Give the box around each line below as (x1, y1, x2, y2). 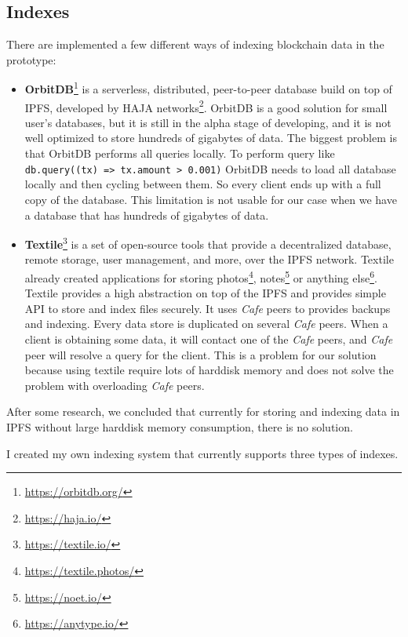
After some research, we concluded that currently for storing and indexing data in (6, 403, 400, 420)
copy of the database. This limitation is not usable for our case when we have (24, 191, 397, 207)
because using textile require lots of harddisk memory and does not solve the (24, 362, 394, 378)
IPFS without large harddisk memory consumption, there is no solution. (6, 418, 353, 435)
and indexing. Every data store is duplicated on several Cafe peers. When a (24, 315, 388, 332)
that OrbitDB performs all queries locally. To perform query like (24, 145, 335, 162)
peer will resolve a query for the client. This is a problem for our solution (24, 346, 377, 362)
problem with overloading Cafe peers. (24, 377, 205, 393)
